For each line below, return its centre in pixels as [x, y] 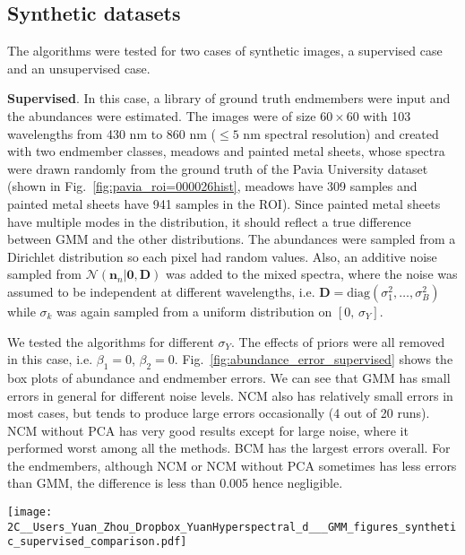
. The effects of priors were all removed [338, 341]
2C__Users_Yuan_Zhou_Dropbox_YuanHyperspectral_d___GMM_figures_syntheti [232, 527]
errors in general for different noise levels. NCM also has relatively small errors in [230, 395]
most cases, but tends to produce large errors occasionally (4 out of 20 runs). [219, 413]
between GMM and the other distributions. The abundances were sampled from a [232, 239]
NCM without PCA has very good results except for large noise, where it [208, 430]
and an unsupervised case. [79, 68]
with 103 [387, 115]
